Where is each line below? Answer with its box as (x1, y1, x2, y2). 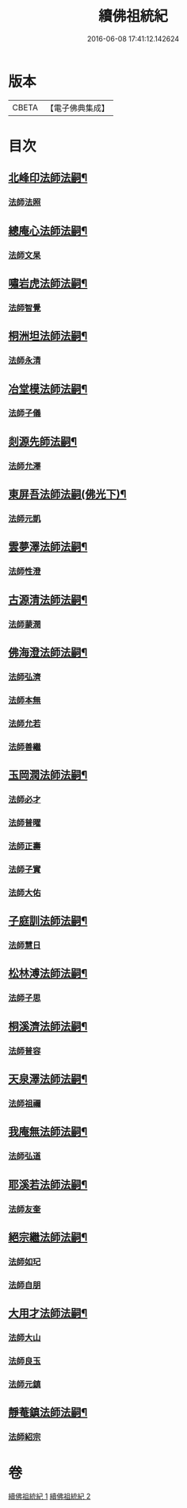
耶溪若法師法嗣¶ (8, 1178, 88, 1191)
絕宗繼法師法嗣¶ (8, 1231, 88, 1244)
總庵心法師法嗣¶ (8, 224, 88, 237)
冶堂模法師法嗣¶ (8, 382, 88, 395)
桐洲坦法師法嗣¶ (8, 329, 88, 343)
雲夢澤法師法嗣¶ (8, 540, 88, 554)
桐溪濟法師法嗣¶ (8, 1019, 88, 1033)
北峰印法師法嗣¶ (8, 171, 88, 185)
